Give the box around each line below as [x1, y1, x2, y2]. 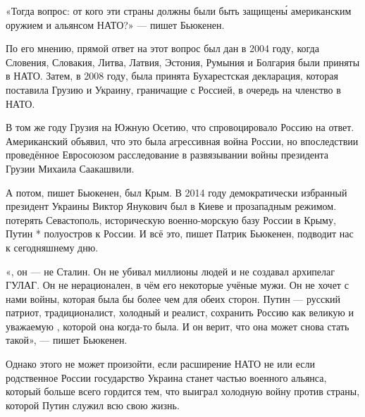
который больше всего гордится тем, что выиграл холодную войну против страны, [6, 384, 360, 399]
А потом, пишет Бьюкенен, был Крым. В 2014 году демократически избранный [6, 185, 347, 199]
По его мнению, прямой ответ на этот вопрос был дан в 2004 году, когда [6, 41, 319, 56]
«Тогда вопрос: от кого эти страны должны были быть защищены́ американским [6, 4, 352, 18]
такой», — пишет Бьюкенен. [6, 332, 128, 347]
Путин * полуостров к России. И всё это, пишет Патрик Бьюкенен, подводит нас [6, 226, 354, 241]
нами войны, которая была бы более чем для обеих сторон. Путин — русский [6, 291, 340, 306]
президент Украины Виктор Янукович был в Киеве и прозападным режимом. [6, 199, 337, 213]
